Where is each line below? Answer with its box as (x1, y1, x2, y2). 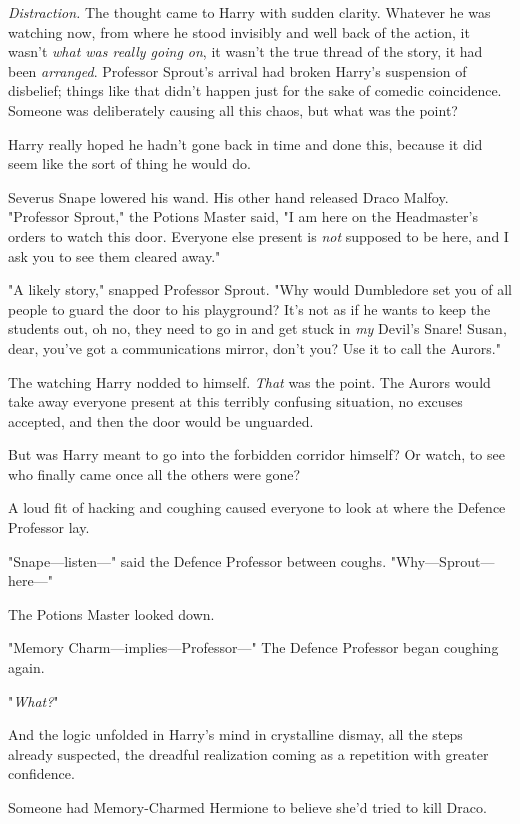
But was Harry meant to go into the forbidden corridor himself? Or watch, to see (8, 444, 505, 465)
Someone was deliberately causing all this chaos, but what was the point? (8, 99, 458, 120)
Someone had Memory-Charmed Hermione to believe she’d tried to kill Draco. (8, 797, 487, 817)
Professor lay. (8, 517, 90, 538)
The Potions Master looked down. (8, 603, 215, 624)
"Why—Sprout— (390, 550, 495, 571)
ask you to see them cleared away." (8, 245, 221, 266)
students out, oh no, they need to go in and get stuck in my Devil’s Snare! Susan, (8, 318, 507, 339)
